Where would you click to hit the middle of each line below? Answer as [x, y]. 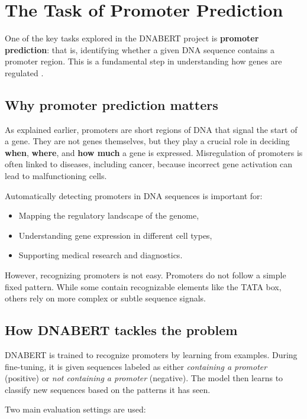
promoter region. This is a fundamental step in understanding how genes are [143, 61]
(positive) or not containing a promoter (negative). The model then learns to [144, 378]
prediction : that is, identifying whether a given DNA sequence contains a [140, 49]
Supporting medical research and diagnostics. [101, 255]
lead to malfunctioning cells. [56, 176]
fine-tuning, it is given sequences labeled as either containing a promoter [136, 366]
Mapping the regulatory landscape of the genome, [109, 215]
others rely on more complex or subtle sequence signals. [106, 298]
